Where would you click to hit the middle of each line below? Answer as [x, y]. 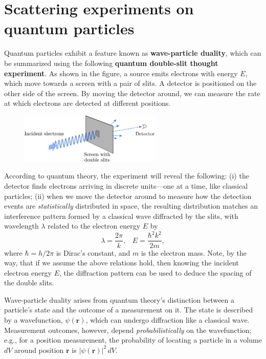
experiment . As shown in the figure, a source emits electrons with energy [121, 73]
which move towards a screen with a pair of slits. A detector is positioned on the [130, 83]
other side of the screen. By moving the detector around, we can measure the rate [132, 93]
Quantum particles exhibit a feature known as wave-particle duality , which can [133, 53]
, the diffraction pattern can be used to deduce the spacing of [156, 272]
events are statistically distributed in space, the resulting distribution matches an [131, 206]
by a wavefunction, [34, 320]
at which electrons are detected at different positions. [87, 103]
